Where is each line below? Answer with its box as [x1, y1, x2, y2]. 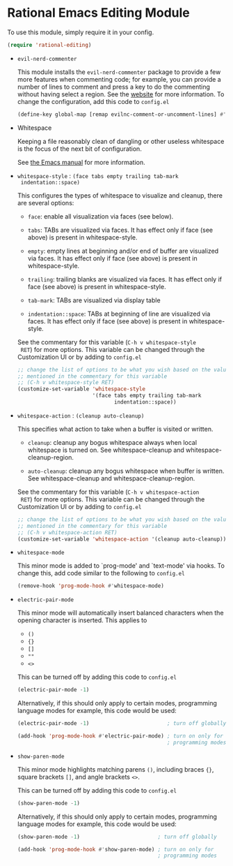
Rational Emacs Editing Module [7, 5, 190, 21]
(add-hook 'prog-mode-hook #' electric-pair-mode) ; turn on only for [17, 733, 224, 740]
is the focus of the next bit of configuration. [17, 145, 143, 153]
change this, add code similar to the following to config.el [17, 569, 186, 578]
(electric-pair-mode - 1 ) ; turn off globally [17, 720, 227, 727]
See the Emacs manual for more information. [17, 158, 146, 166]
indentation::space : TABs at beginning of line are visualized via [27, 309, 211, 318]
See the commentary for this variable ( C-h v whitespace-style [17, 337, 197, 346]
